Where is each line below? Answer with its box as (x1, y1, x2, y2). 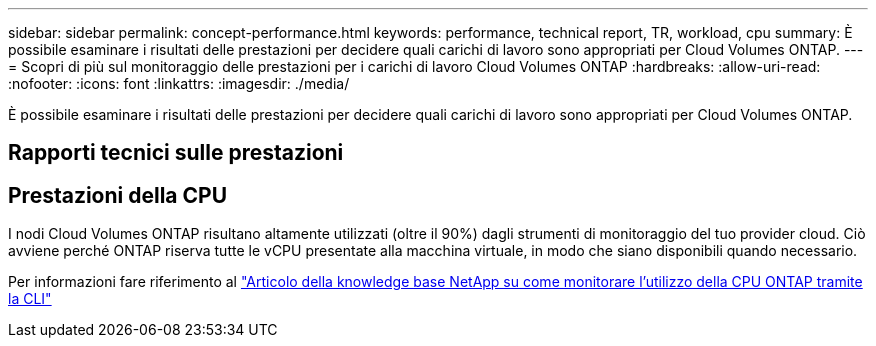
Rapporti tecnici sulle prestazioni (8, 140, 344, 166)
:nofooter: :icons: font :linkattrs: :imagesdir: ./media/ (8, 75, 350, 92)
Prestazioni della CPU (8, 182, 228, 208)
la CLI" (8, 290, 52, 308)
